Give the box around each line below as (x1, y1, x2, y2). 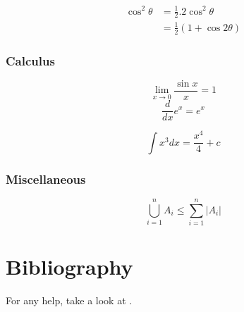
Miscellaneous (6, 170, 86, 187)
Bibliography (6, 252, 133, 281)
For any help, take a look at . (6, 293, 133, 308)
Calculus (6, 51, 55, 69)
